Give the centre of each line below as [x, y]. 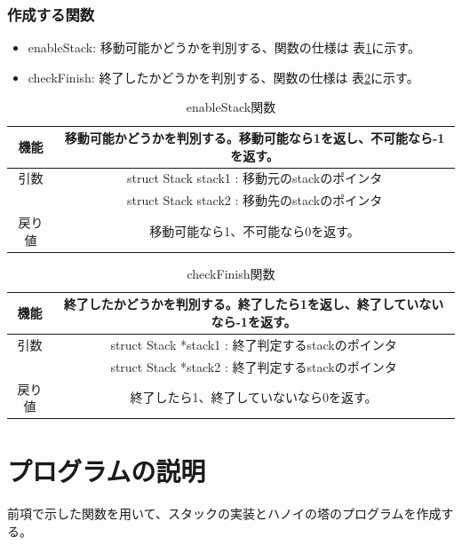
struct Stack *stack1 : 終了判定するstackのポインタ [254, 344]
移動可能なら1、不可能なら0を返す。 [255, 230]
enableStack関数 [231, 107]
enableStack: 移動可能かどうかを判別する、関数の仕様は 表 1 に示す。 [224, 47]
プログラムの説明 [107, 471]
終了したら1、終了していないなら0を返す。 [254, 397]
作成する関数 [51, 14]
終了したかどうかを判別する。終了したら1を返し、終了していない [254, 304]
